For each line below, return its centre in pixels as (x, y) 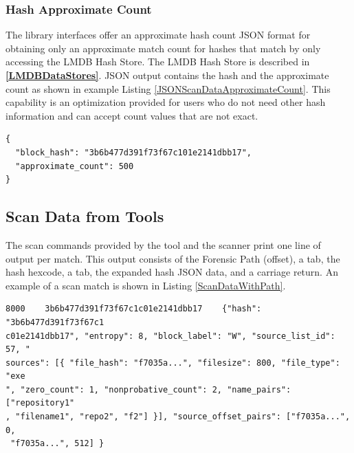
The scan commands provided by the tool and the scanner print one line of (163, 244)
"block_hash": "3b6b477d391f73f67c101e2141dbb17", (133, 152)
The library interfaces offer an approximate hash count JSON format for (158, 35)
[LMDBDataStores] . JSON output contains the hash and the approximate (167, 75)
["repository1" (40, 403)
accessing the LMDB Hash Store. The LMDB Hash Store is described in (158, 62)
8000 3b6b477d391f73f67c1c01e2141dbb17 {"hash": (134, 309)
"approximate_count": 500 (75, 166)
